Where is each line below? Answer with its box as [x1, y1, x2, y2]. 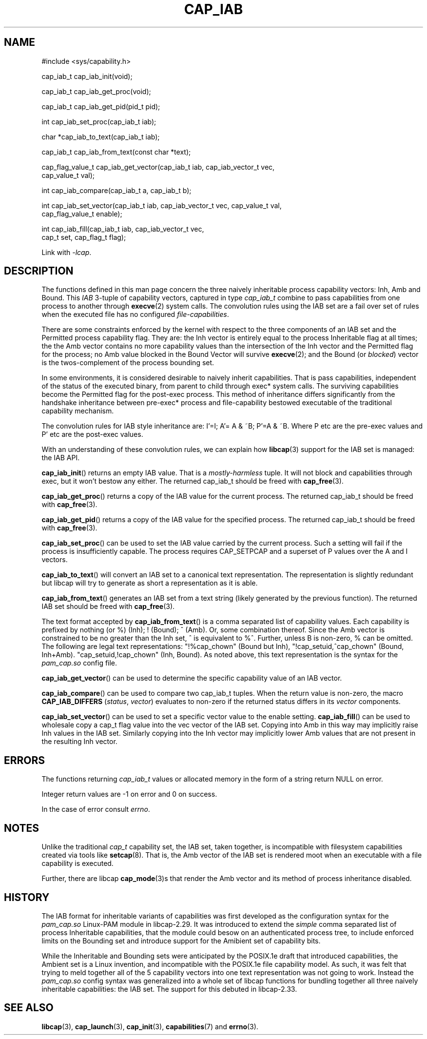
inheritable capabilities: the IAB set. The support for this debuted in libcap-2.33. [41, 984, 297, 993]
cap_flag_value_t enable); [41, 209, 122, 218]
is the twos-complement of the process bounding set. [41, 358, 214, 367]
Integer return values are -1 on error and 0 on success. [41, 790, 217, 799]
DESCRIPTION [4, 265, 74, 277]
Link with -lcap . [41, 248, 92, 256]
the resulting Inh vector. [41, 737, 117, 746]
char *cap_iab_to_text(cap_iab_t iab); [41, 132, 160, 141]
